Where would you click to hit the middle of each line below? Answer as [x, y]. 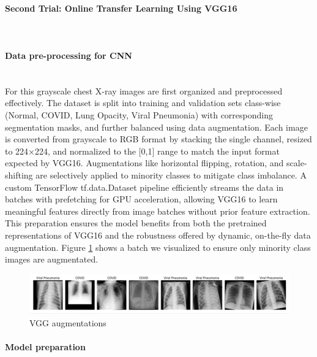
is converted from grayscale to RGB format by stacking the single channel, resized [158, 139]
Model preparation [45, 347]
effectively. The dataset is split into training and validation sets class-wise [143, 103]
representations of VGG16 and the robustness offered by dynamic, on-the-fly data [158, 235]
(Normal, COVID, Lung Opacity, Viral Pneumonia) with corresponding [139, 114]
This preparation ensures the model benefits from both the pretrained [136, 223]
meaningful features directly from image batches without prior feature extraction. [158, 211]
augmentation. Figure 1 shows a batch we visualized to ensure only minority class [158, 247]
